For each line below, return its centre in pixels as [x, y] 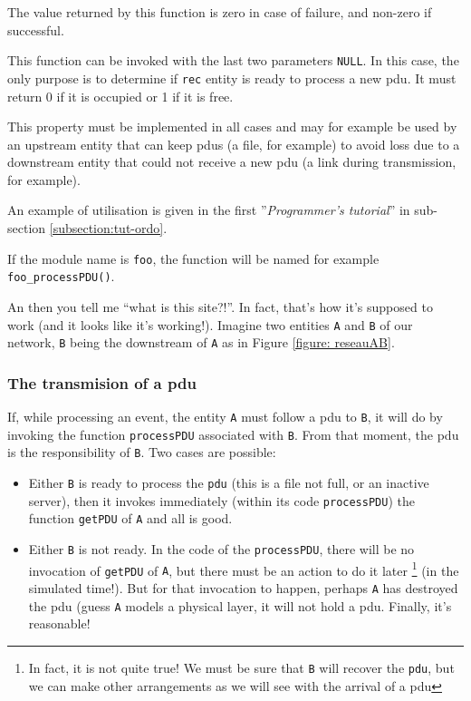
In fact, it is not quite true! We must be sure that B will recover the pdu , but [241, 667]
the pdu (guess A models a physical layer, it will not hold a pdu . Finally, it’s [240, 605]
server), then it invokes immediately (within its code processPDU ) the [221, 500]
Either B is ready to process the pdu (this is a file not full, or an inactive [229, 483]
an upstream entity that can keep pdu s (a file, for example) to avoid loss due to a [234, 144]
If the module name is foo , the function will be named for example [193, 258]
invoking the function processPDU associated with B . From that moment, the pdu [233, 434]
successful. [36, 29]
